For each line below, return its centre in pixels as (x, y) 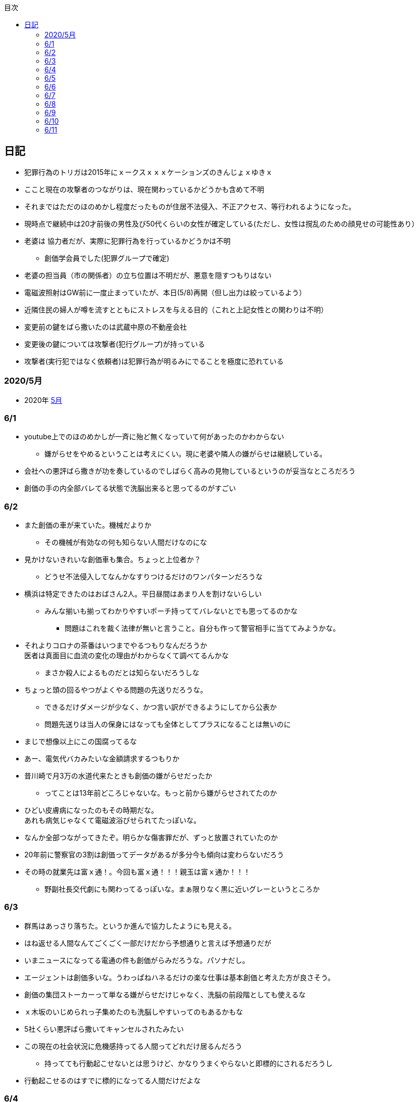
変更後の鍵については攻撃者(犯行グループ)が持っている (115, 344)
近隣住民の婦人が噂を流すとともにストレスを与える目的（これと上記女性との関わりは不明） (176, 309)
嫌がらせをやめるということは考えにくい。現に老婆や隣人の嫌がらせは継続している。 (186, 454)
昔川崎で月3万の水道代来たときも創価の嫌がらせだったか (118, 776)
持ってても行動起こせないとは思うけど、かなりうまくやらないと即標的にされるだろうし (189, 1063)
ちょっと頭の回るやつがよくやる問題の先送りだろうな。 (116, 690)
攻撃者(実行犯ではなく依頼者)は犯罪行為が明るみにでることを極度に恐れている (154, 361)
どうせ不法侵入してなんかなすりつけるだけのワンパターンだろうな (154, 577)
